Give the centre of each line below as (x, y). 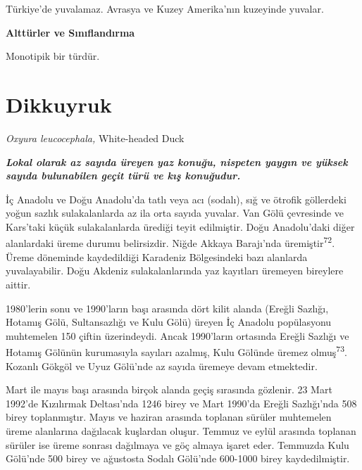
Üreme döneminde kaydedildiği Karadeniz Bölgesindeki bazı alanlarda (157, 256)
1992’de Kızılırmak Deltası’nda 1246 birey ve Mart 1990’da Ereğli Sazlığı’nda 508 (181, 403)
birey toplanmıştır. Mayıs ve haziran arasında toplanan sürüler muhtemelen (169, 417)
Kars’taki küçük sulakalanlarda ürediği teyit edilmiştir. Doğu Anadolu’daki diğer (180, 226)
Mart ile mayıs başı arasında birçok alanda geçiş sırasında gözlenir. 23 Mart (169, 389)
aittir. (18, 284)
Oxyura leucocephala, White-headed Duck (95, 138)
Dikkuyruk (59, 104)
